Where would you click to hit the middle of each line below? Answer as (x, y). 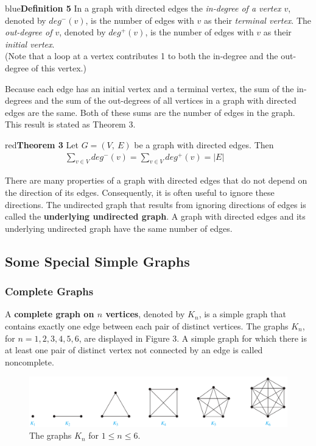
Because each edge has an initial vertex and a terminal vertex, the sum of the (149, 88)
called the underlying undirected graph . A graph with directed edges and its (155, 216)
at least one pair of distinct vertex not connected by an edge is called (134, 350)
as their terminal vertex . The (258, 20)
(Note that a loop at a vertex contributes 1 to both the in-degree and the (142, 56)
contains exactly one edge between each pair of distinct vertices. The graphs (147, 326)
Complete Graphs (49, 291)
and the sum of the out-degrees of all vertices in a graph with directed (166, 100)
